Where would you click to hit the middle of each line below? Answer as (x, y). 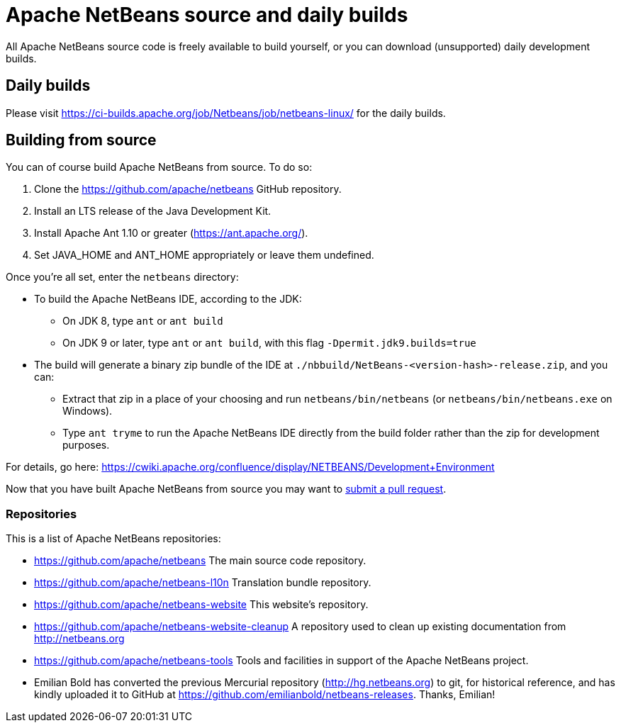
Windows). (88, 411)
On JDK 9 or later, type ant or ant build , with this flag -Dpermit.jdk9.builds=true (269, 343)
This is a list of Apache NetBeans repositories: (113, 539)
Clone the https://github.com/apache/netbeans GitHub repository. (188, 189)
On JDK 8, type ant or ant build (143, 321)
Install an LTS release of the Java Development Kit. (153, 211)
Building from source (81, 140)
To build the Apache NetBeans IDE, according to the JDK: (168, 299)
